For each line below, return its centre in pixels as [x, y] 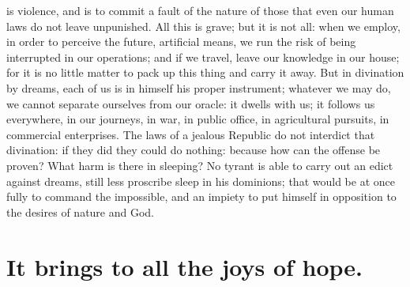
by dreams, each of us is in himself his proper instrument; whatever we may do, [199, 87]
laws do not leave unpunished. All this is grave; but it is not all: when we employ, [203, 26]
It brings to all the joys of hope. [185, 266]
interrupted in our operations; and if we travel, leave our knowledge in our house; [203, 57]
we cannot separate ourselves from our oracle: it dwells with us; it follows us [191, 103]
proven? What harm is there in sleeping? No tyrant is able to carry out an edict [200, 165]
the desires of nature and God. [81, 211]
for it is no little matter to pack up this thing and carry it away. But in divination [205, 72]
